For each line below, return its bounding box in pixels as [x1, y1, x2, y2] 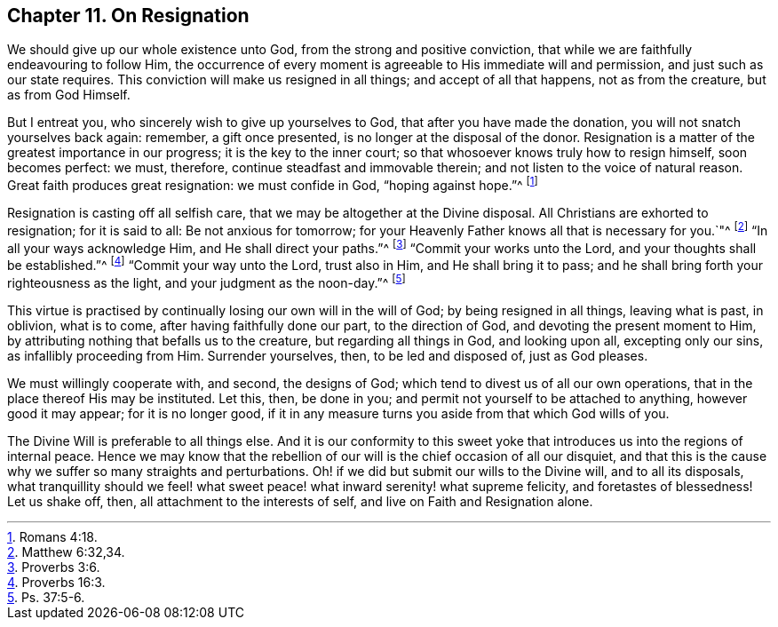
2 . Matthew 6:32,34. [7, 544, 125, 560]
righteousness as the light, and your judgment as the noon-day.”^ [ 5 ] [7, 273, 406, 290]
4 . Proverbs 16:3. [7, 574, 106, 590]
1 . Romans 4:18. [7, 528, 98, 544]
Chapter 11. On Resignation [7, 4, 250, 27]
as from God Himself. [7, 87, 131, 103]
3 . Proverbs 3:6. [7, 559, 100, 575]
